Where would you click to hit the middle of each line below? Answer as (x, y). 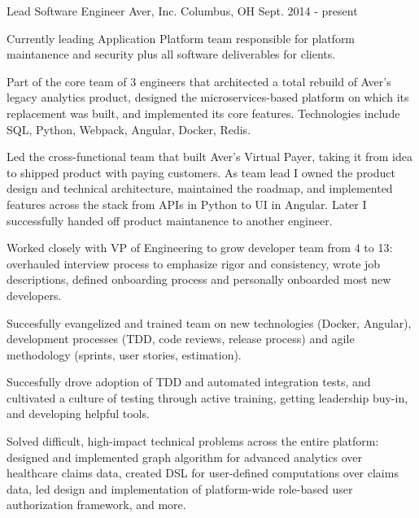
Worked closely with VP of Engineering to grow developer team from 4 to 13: (200, 248)
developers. (34, 295)
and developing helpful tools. (78, 414)
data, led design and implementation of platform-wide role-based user (180, 488)
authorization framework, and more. (96, 505)
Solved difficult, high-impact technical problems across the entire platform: (193, 441)
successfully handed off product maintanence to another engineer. (170, 220)
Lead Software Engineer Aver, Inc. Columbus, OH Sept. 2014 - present (182, 11)
